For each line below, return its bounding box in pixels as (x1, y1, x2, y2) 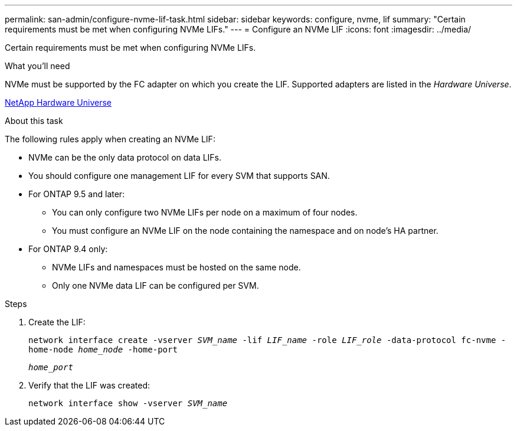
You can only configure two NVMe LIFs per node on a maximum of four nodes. (52, 207, 358, 217)
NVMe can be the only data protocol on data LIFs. (28, 152, 222, 162)
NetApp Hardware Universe (5, 97, 112, 107)
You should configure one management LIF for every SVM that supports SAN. (28, 171, 330, 181)
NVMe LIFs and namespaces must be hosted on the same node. (52, 262, 301, 272)
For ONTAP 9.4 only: (28, 244, 108, 254)
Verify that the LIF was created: (28, 380, 150, 390)
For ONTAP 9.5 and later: (28, 189, 125, 199)
